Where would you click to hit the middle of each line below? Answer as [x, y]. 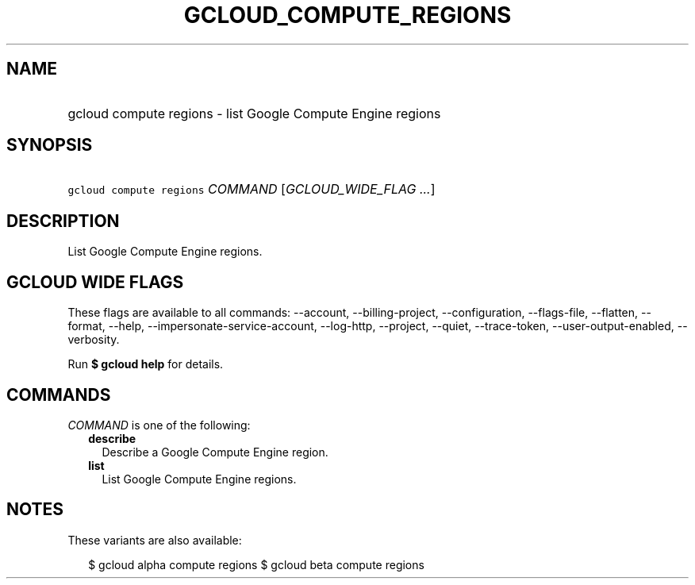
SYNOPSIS [50, 145]
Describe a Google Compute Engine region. [215, 452]
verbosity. [94, 340]
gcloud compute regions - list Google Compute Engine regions [254, 113]
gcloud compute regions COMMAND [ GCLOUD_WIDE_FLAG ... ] [252, 189]
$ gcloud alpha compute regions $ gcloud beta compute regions [256, 564]
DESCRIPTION [63, 221]
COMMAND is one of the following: [159, 425]
